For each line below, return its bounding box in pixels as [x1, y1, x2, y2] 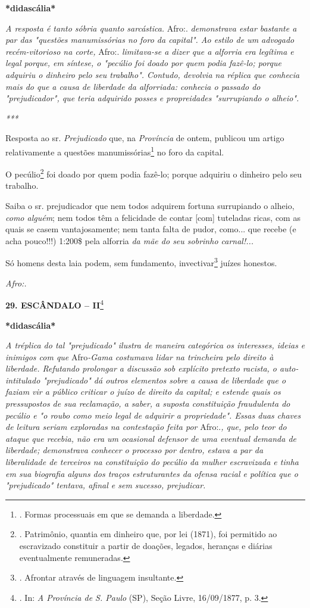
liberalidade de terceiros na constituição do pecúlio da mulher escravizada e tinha [5, 456, 299, 468]
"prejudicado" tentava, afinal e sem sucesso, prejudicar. [5, 479, 206, 491]
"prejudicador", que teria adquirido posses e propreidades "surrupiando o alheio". [5, 92, 299, 104]
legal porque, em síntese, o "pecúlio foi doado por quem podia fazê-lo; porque [5, 57, 281, 69]
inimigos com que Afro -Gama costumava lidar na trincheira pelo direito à [5, 350, 274, 363]
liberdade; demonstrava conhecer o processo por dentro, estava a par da [5, 444, 264, 456]
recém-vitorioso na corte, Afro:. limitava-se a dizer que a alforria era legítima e [5, 45, 294, 57]
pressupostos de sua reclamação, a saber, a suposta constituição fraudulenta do [5, 397, 290, 410]
